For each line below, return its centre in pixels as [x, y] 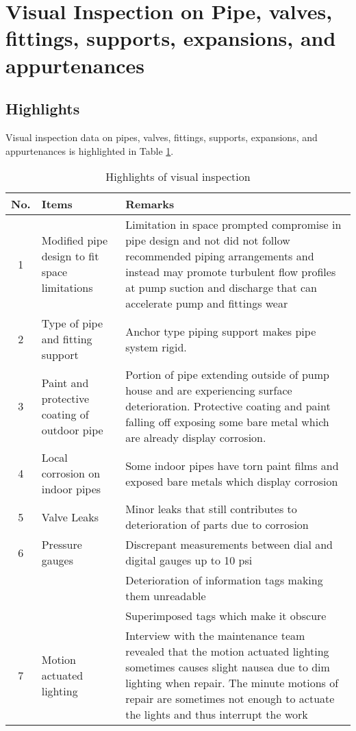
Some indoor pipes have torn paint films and [232, 465]
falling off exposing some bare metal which [227, 422]
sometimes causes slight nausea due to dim [228, 667]
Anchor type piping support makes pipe [221, 331]
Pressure [62, 545]
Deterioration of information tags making [224, 580]
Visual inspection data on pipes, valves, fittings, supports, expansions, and [162, 137]
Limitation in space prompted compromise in [233, 225]
